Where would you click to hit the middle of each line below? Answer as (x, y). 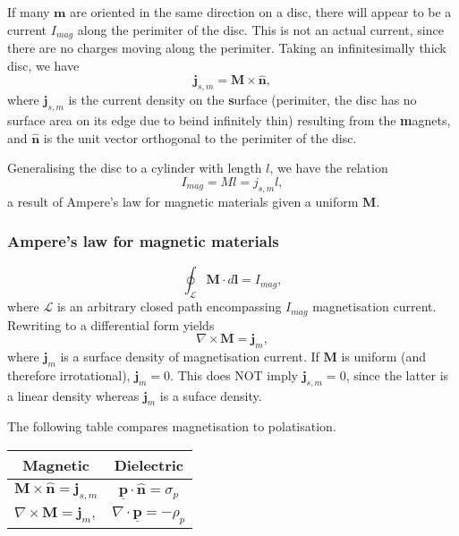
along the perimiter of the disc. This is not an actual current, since (260, 29)
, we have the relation (329, 168)
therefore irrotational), (69, 374)
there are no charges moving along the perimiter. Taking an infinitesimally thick (227, 48)
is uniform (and (384, 357)
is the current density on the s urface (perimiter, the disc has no (242, 100)
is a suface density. (211, 395)
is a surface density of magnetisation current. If (190, 357)
